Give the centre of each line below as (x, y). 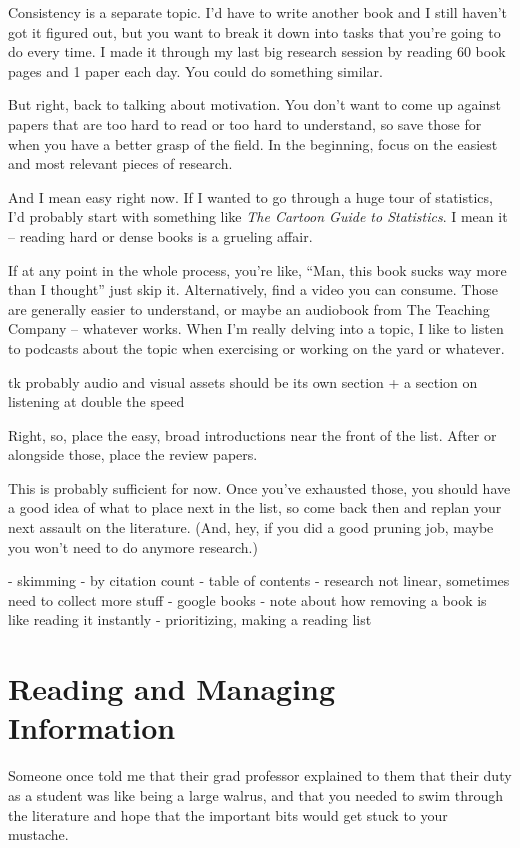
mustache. (38, 834)
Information (92, 727)
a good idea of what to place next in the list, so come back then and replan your (255, 507)
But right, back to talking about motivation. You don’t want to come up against (255, 104)
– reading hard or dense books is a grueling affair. (160, 235)
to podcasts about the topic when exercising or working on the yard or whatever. (256, 347)
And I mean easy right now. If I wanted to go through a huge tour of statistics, (250, 196)
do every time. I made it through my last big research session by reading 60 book (257, 51)
